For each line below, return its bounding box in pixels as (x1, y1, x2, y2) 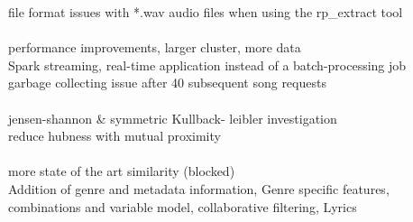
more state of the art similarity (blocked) (8, 162, 235, 180)
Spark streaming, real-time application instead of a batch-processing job (8, 55, 407, 74)
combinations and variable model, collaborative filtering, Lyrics (8, 197, 357, 216)
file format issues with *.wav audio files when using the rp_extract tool (8, 3, 403, 21)
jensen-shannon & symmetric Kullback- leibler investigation (8, 108, 337, 127)
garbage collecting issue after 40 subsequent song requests (8, 73, 326, 92)
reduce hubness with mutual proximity (8, 126, 221, 145)
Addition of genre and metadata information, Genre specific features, (8, 179, 390, 198)
